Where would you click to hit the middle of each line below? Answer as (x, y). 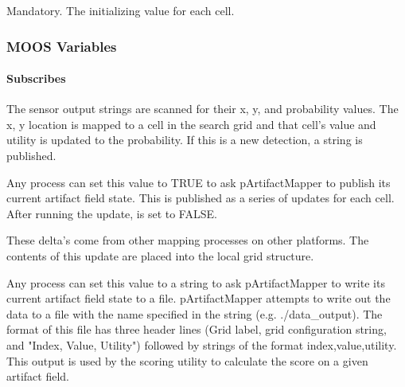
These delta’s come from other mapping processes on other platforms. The (188, 240)
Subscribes (36, 78)
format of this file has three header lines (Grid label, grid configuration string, (197, 329)
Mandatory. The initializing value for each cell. (121, 10)
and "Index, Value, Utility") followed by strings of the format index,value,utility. (202, 344)
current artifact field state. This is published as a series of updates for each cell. (201, 198)
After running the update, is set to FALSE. (112, 213)
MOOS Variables (62, 46)
